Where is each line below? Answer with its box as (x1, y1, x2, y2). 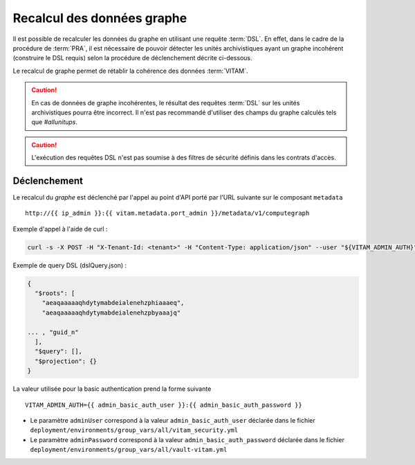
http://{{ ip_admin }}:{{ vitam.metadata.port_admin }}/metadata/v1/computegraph (25, 209, 310, 218)
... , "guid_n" (27, 328, 79, 336)
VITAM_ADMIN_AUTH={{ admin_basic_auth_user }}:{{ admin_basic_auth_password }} (25, 401, 302, 409)
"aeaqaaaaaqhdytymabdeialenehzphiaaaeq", (41, 299, 185, 307)
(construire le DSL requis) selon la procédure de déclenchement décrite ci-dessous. (12, 54, 252, 62)
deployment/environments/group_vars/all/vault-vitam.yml (30, 446, 228, 454)
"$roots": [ (35, 290, 75, 297)
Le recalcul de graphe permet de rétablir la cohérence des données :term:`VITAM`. (12, 67, 248, 75)
